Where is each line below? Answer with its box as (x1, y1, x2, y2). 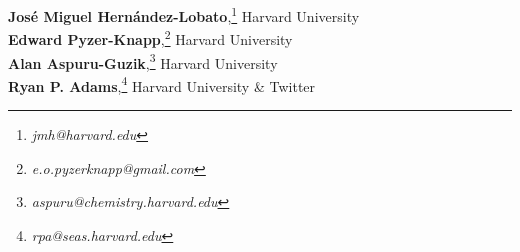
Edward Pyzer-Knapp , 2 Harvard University (8, 26, 293, 49)
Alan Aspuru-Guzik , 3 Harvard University (8, 49, 278, 73)
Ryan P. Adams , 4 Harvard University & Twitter (8, 72, 316, 96)
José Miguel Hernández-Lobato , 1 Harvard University (8, 3, 360, 26)
